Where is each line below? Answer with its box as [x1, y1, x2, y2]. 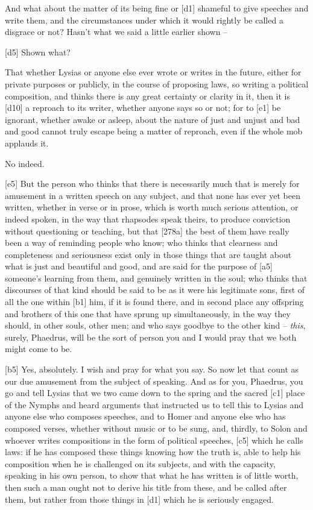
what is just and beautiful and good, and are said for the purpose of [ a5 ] [5, 260, 273, 272]
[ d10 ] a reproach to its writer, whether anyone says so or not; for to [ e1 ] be [5, 101, 281, 114]
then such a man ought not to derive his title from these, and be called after [5, 480, 287, 493]
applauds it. [5, 136, 49, 149]
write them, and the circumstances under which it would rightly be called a [5, 13, 283, 26]
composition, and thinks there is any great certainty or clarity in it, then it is [5, 89, 291, 102]
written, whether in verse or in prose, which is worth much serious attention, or [5, 201, 299, 213]
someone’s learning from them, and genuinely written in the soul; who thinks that [5, 271, 308, 284]
